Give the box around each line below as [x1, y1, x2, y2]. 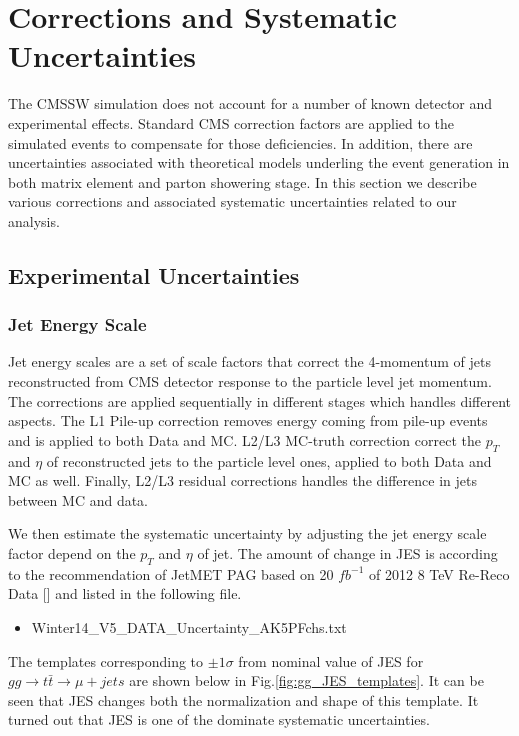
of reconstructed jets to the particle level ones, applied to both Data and [46, 450, 492, 471]
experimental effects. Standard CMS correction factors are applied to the [8, 112, 455, 133]
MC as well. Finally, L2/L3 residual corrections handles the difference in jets [8, 470, 477, 491]
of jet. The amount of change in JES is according [197, 543, 498, 564]
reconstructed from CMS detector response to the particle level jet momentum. [8, 371, 492, 392]
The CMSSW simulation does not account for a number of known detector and [8, 93, 493, 114]
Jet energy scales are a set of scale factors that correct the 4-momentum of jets [8, 351, 491, 372]
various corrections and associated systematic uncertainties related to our [8, 191, 457, 212]
